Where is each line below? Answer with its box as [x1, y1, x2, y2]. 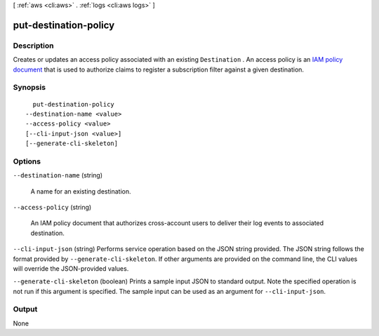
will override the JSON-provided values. [13, 264, 129, 273]
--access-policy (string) [13, 203, 92, 211]
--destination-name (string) [13, 171, 103, 180]
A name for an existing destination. [30, 187, 131, 196]
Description [13, 41, 54, 51]
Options [13, 156, 41, 166]
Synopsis [13, 83, 46, 93]
